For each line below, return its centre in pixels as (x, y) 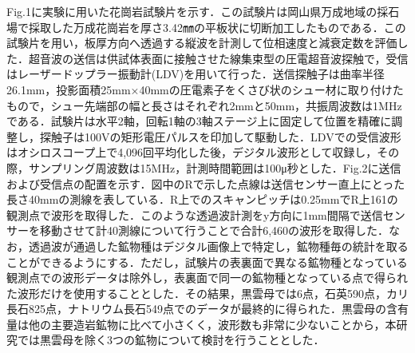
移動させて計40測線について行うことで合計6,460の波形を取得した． (214, 230)
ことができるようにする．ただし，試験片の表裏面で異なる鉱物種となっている (207, 262)
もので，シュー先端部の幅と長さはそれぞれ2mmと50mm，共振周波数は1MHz (204, 105)
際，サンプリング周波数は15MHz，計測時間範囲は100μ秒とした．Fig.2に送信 (204, 167)
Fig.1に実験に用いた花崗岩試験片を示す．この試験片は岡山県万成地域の (192, 11)
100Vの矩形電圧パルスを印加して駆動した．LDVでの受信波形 (243, 136)
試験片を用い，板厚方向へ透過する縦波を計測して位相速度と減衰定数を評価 (202, 43)
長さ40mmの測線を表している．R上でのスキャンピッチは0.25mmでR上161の (202, 199)
